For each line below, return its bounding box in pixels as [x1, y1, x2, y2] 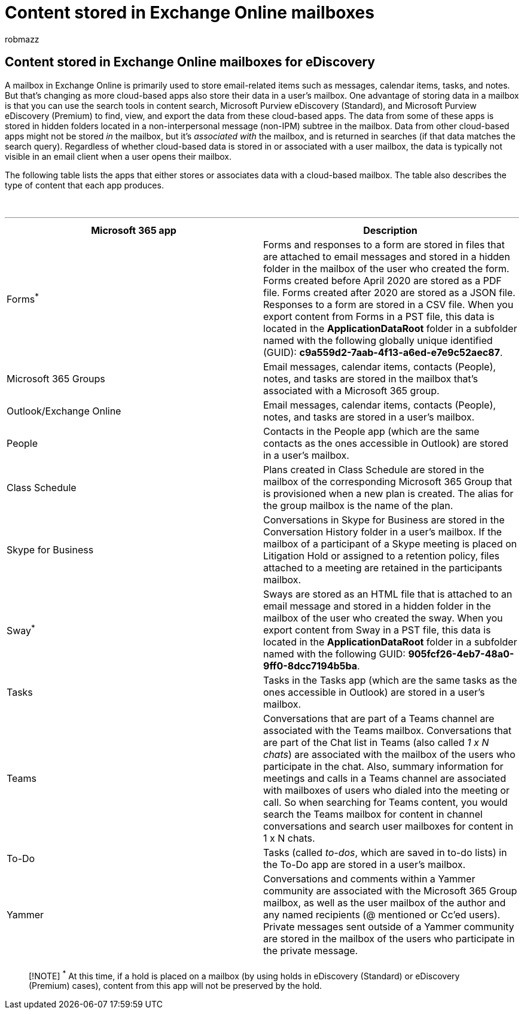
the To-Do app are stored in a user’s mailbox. [263, 858, 466, 870]
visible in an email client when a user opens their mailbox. [5, 151, 232, 162]
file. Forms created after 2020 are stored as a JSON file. [263, 286, 516, 299]
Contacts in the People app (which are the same [263, 425, 480, 437]
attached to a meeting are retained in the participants [263, 561, 502, 574]
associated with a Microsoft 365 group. [263, 384, 440, 397]
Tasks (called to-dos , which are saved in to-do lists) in [263, 846, 507, 858]
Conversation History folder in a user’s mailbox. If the [263, 525, 502, 538]
